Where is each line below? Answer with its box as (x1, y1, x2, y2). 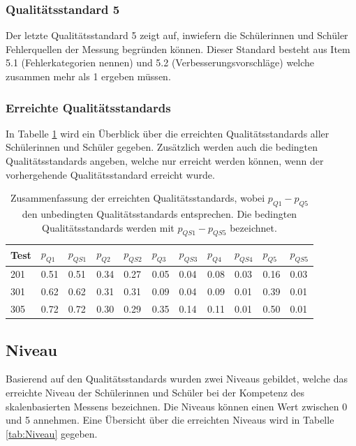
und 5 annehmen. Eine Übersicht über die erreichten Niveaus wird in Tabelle (6, 412, 334, 427)
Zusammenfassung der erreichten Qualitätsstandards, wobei (10, 191, 265, 205)
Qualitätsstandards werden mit (42, 220, 175, 235)
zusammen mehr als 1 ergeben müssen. (6, 69, 171, 83)
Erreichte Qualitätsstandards (6, 98, 171, 116)
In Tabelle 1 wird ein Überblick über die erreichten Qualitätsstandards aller (6, 126, 329, 140)
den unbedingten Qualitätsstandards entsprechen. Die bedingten (22, 206, 297, 221)
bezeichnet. (230, 220, 277, 235)
